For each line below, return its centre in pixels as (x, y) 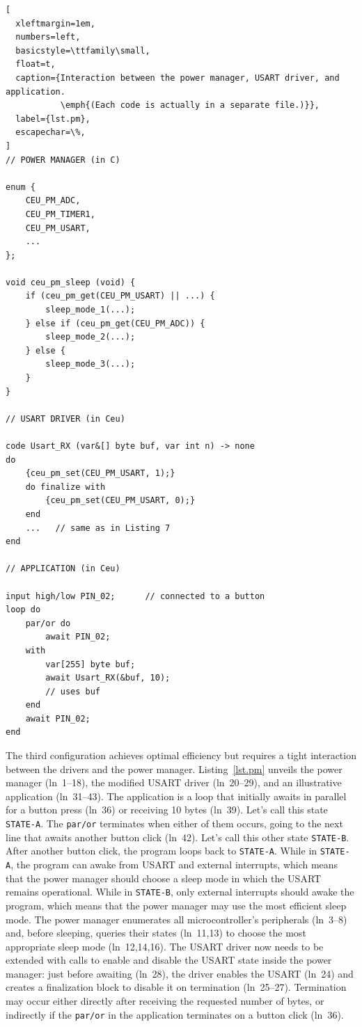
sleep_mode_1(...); (90, 310)
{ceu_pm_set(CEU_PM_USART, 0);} (120, 501)
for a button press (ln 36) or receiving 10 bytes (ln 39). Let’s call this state (167, 810)
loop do (23, 610)
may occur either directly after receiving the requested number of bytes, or (165, 1001)
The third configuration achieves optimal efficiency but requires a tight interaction (181, 755)
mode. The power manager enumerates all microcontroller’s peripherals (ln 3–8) (176, 919)
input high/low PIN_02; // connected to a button (135, 596)
